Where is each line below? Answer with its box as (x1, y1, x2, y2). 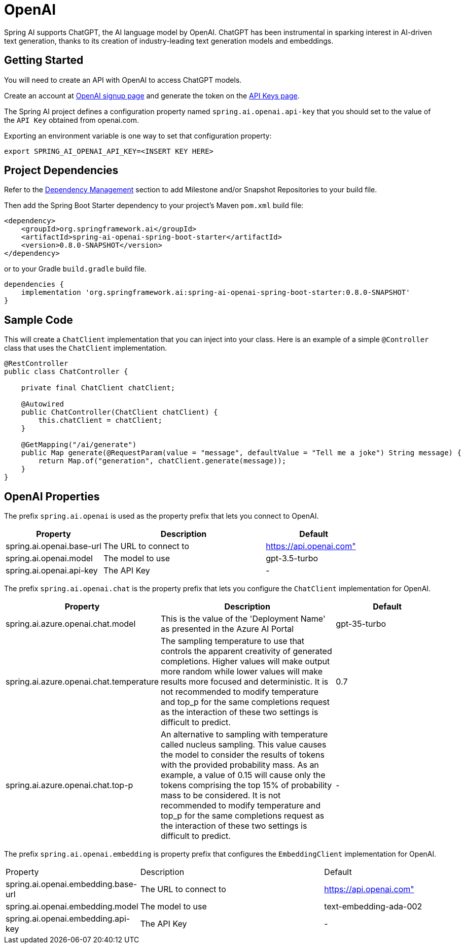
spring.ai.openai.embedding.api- (6, 913, 130, 924)
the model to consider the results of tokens (161, 750, 325, 760)
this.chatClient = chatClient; (38, 416, 162, 425)
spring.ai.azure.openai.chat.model (6, 619, 136, 629)
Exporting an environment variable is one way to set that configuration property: (4, 131, 272, 140)
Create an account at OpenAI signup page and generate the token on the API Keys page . (4, 91, 300, 100)
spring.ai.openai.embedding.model (6, 901, 138, 912)
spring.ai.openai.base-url (6, 541, 101, 552)
